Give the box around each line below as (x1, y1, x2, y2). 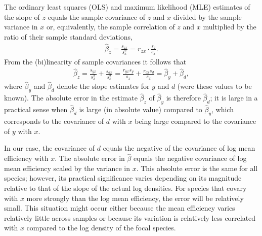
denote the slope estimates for (57, 81, 150, 91)
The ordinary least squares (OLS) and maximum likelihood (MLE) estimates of (4, 2, 250, 12)
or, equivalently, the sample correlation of (46, 21, 175, 32)
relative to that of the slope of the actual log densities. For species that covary (4, 183, 247, 193)
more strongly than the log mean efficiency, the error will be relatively (26, 192, 244, 203)
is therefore (166, 92, 201, 103)
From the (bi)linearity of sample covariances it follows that (4, 56, 187, 66)
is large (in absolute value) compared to (79, 104, 202, 115)
